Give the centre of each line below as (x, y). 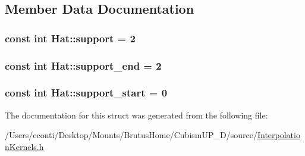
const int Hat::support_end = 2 (83, 65)
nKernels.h (24, 146)
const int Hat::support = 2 (70, 38)
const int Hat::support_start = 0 (86, 93)
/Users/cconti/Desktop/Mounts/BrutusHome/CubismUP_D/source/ (131, 135)
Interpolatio (279, 135)
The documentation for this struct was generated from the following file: (136, 115)
